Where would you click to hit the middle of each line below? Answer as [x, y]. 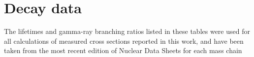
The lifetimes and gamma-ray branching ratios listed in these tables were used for [127, 31]
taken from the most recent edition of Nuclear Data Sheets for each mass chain [123, 50]
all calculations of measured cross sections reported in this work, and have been [124, 41]
